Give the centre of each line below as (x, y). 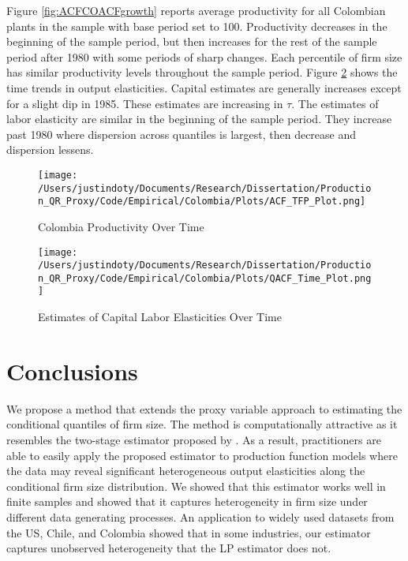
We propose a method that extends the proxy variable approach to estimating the (204, 408)
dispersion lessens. (50, 150)
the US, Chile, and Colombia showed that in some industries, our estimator (189, 532)
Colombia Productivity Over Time (121, 226)
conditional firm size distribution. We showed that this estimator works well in (196, 486)
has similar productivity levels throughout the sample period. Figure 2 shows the (202, 72)
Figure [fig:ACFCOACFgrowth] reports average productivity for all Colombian (196, 10)
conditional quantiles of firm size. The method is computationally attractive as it (202, 424)
